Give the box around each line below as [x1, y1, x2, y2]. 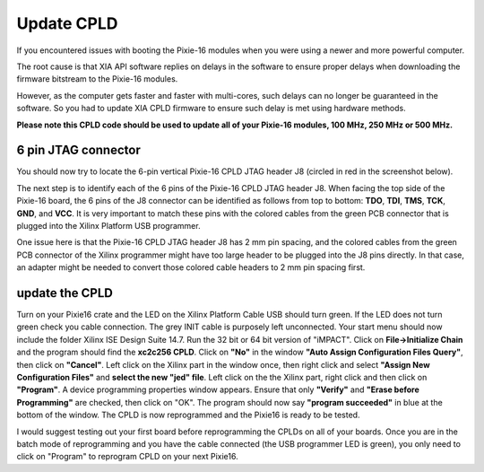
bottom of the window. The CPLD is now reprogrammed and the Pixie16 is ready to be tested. [16, 409, 360, 421]
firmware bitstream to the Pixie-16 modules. [16, 74, 178, 84]
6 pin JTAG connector [16, 143, 141, 158]
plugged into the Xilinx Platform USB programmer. [16, 220, 201, 231]
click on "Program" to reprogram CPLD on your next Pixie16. [16, 451, 238, 462]
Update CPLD [16, 13, 118, 33]
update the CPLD [16, 285, 114, 301]
